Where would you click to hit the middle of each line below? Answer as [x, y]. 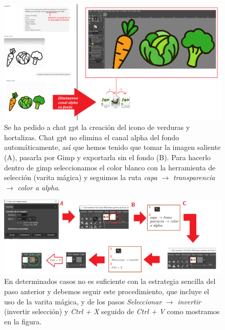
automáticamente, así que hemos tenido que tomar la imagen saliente [112, 147]
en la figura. [23, 321]
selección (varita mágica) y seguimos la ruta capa [81, 177]
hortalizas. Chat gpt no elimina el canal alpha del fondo [92, 137]
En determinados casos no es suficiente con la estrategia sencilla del [110, 281]
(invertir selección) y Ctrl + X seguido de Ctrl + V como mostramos [112, 311]
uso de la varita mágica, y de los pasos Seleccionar [83, 301]
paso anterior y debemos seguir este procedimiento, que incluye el [107, 291]
